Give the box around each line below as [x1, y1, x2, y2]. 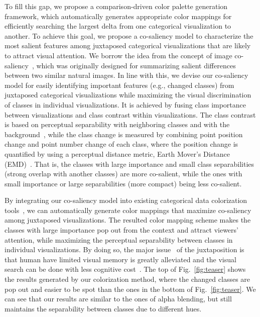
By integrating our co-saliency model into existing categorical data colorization [5, 195, 247, 205]
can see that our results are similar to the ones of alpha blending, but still [5, 293, 232, 304]
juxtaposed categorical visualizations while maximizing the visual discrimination [5, 89, 251, 100]
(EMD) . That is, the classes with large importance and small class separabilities [5, 158, 254, 169]
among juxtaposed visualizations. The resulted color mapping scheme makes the [5, 215, 251, 225]
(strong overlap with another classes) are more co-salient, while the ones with [5, 168, 242, 179]
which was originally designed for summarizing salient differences [36, 60, 236, 70]
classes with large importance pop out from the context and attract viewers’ [5, 225, 238, 235]
